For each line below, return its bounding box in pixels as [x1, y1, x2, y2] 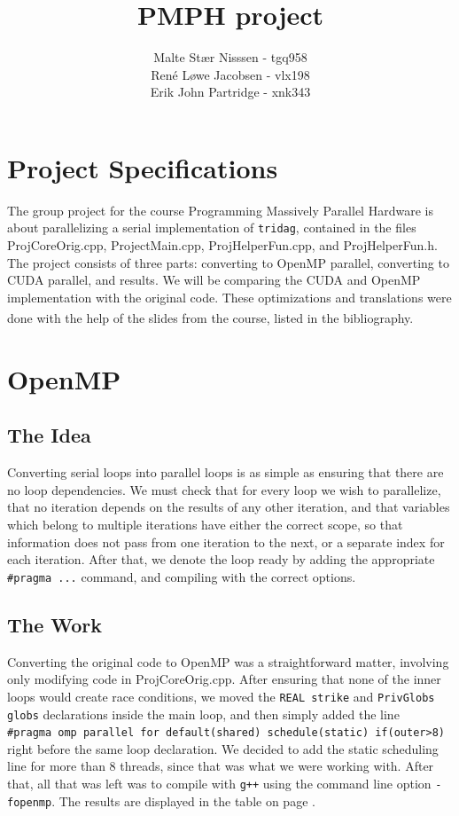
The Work [7, 610, 103, 638]
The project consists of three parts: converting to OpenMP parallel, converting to [7, 253, 449, 271]
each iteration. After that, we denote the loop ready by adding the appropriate [7, 550, 435, 569]
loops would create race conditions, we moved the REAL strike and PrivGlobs [7, 687, 435, 705]
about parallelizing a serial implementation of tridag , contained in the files [7, 218, 416, 237]
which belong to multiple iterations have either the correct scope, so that [7, 515, 403, 534]
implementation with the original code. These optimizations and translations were [7, 287, 452, 306]
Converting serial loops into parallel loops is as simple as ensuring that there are [7, 463, 444, 482]
